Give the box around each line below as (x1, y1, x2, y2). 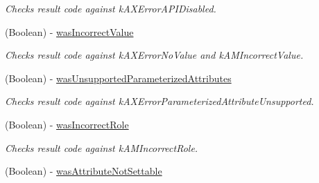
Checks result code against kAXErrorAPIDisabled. (5, 1, 216, 15)
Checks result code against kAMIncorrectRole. (5, 140, 198, 155)
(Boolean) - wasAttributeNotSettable (5, 164, 162, 178)
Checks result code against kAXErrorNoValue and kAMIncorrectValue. (5, 48, 304, 62)
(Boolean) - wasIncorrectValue (5, 24, 134, 39)
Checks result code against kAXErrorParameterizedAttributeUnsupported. (5, 94, 314, 108)
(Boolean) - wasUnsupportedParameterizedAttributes (5, 70, 232, 85)
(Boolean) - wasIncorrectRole (5, 117, 129, 131)
